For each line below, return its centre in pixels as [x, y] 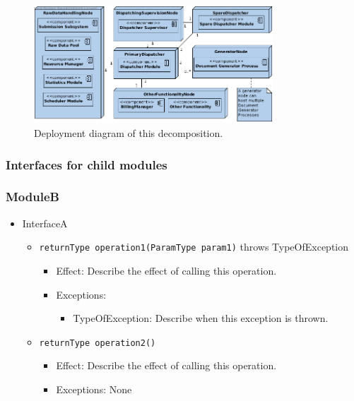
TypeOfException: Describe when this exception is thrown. [201, 318]
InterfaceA [45, 223]
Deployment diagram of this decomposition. [129, 133]
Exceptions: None [94, 389]
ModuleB [33, 197]
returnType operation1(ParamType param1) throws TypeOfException [194, 247]
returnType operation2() [98, 343]
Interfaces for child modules [87, 164]
